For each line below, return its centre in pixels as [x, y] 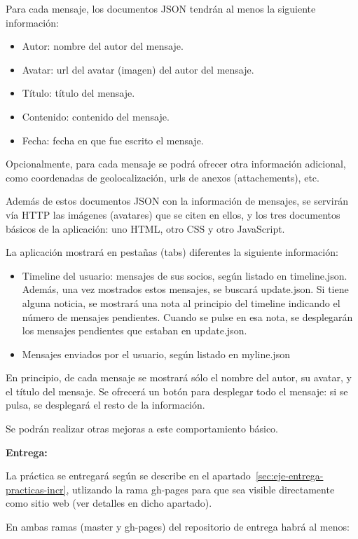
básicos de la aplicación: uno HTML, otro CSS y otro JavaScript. [145, 228]
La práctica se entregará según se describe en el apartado [128, 476]
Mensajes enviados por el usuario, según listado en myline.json [156, 354]
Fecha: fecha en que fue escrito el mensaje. [113, 140]
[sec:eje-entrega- [289, 476]
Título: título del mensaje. [78, 93]
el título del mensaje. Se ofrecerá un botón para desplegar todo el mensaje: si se [177, 391]
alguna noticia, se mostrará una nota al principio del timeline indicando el [181, 302]
